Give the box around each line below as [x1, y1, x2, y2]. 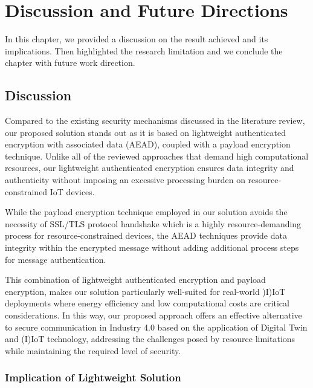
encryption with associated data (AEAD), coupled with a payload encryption [5, 138, 291, 150]
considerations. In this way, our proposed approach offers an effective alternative [5, 309, 302, 322]
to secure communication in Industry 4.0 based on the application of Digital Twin [5, 320, 308, 333]
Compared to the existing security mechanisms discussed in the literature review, [5, 114, 305, 127]
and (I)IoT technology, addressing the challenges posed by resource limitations [5, 332, 295, 345]
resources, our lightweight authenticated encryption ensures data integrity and [5, 161, 294, 174]
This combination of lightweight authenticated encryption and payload [5, 273, 266, 286]
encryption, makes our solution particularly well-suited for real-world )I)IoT [5, 285, 286, 297]
